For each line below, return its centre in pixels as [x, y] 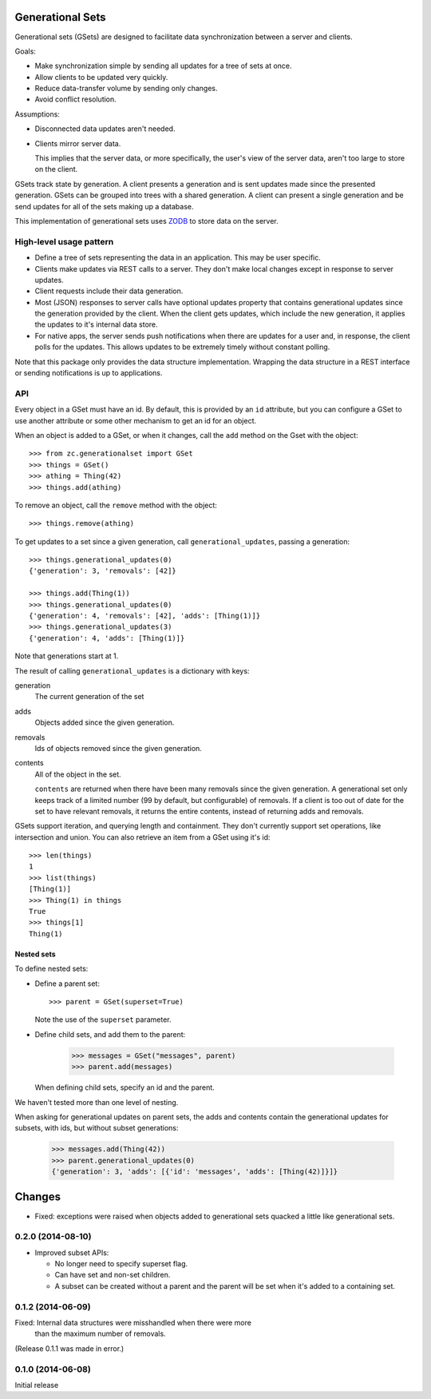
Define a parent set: [67, 984]
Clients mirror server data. [78, 143]
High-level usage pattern [64, 241]
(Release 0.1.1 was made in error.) [69, 1348]
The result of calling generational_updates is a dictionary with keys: [132, 670]
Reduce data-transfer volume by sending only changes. [127, 89]
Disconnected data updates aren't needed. [105, 129]
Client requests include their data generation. [109, 291]
